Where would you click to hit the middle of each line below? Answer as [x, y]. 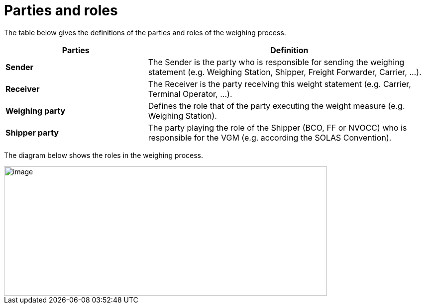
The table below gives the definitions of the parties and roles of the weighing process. [145, 32]
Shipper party [32, 132]
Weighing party [36, 111]
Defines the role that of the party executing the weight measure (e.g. [276, 106]
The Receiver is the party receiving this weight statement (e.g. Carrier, [279, 84]
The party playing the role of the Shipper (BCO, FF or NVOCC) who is [277, 127]
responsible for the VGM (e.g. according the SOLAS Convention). [270, 137]
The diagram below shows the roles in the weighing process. [104, 155]
